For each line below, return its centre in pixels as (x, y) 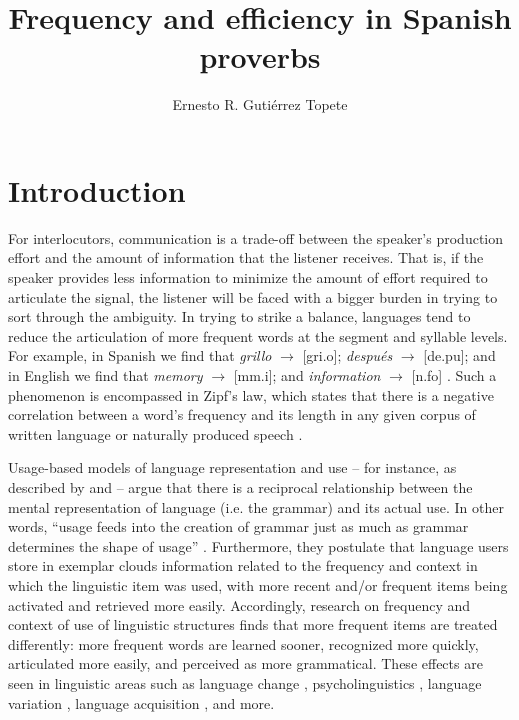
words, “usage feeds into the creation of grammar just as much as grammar (238, 526)
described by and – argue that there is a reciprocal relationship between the (240, 486)
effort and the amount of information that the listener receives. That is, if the (246, 257)
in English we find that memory (105, 375)
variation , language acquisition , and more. (141, 702)
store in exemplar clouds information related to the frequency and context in (243, 565)
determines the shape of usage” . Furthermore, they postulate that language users (258, 545)
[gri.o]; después (347, 355)
